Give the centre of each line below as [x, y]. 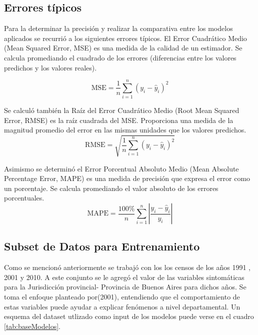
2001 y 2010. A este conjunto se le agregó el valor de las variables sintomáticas [124, 277]
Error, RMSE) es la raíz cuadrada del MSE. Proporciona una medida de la [119, 120]
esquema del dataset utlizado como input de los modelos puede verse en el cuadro [129, 316]
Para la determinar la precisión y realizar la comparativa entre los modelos [118, 28]
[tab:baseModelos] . [32, 326]
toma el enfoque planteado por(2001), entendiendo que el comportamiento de [122, 296]
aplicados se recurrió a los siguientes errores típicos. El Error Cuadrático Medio [125, 38]
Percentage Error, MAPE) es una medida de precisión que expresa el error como [127, 178]
